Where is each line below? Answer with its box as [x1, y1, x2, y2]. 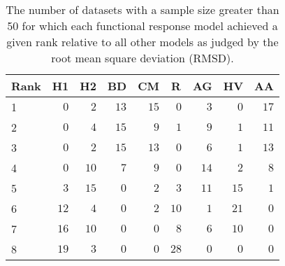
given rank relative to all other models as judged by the [6, 34, 279, 50]
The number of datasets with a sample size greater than [6, 1, 279, 17]
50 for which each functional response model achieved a [7, 17, 278, 34]
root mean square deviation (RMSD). [51, 50, 234, 66]
